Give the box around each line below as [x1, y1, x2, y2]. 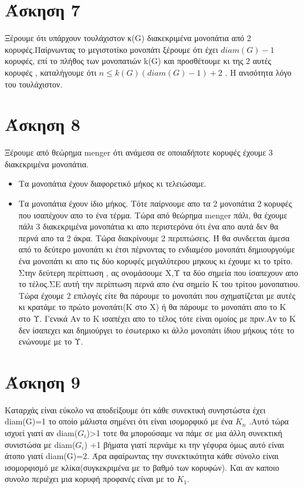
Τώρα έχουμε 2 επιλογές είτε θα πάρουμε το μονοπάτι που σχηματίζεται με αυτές [18, 289, 296, 301]
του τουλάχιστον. [5, 77, 63, 90]
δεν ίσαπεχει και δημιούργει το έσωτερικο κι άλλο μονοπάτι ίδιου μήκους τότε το [18, 323, 295, 336]
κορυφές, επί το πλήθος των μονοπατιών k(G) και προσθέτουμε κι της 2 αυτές [5, 55, 272, 67]
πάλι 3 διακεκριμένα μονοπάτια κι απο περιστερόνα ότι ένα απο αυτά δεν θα [18, 220, 279, 232]
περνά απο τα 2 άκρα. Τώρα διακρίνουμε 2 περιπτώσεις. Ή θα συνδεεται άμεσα [18, 231, 290, 244]
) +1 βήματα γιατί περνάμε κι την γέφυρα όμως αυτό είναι [84, 438, 285, 450]
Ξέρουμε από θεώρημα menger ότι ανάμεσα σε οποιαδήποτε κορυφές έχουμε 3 [5, 146, 273, 158]
